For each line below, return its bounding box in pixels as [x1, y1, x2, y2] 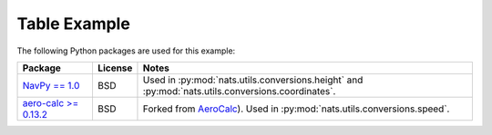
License [97, 62, 133, 74]
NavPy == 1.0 [22, 79, 80, 92]
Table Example [16, 14, 131, 34]
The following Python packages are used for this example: [16, 45, 236, 56]
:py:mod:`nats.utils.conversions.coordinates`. [142, 84, 336, 97]
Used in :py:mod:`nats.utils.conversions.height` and [142, 73, 364, 86]
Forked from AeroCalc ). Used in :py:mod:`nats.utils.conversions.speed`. [142, 102, 450, 115]
